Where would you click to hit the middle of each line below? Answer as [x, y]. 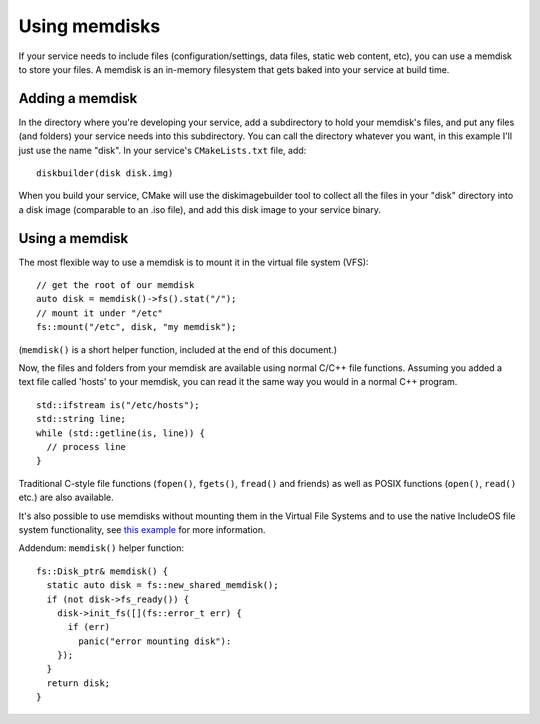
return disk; [78, 683]
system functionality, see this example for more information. [142, 529]
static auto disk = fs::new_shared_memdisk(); [162, 585]
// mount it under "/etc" [100, 313]
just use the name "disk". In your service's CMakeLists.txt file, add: [162, 150]
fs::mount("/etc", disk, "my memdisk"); [136, 327]
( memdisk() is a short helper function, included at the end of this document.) [178, 349]
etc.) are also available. [66, 497]
